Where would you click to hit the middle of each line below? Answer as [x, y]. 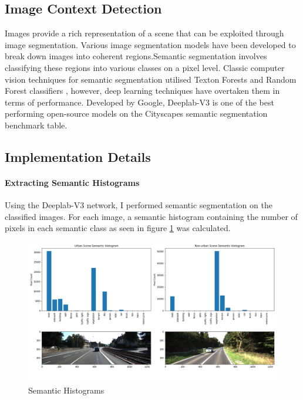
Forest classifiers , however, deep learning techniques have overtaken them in [142, 91]
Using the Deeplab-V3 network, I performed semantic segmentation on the [139, 205]
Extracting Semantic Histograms [72, 182]
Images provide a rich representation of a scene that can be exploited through [144, 33]
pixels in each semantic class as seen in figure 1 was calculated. [118, 228]
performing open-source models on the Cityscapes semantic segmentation [136, 113]
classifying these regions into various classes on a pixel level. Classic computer [145, 67]
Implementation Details [78, 156]
